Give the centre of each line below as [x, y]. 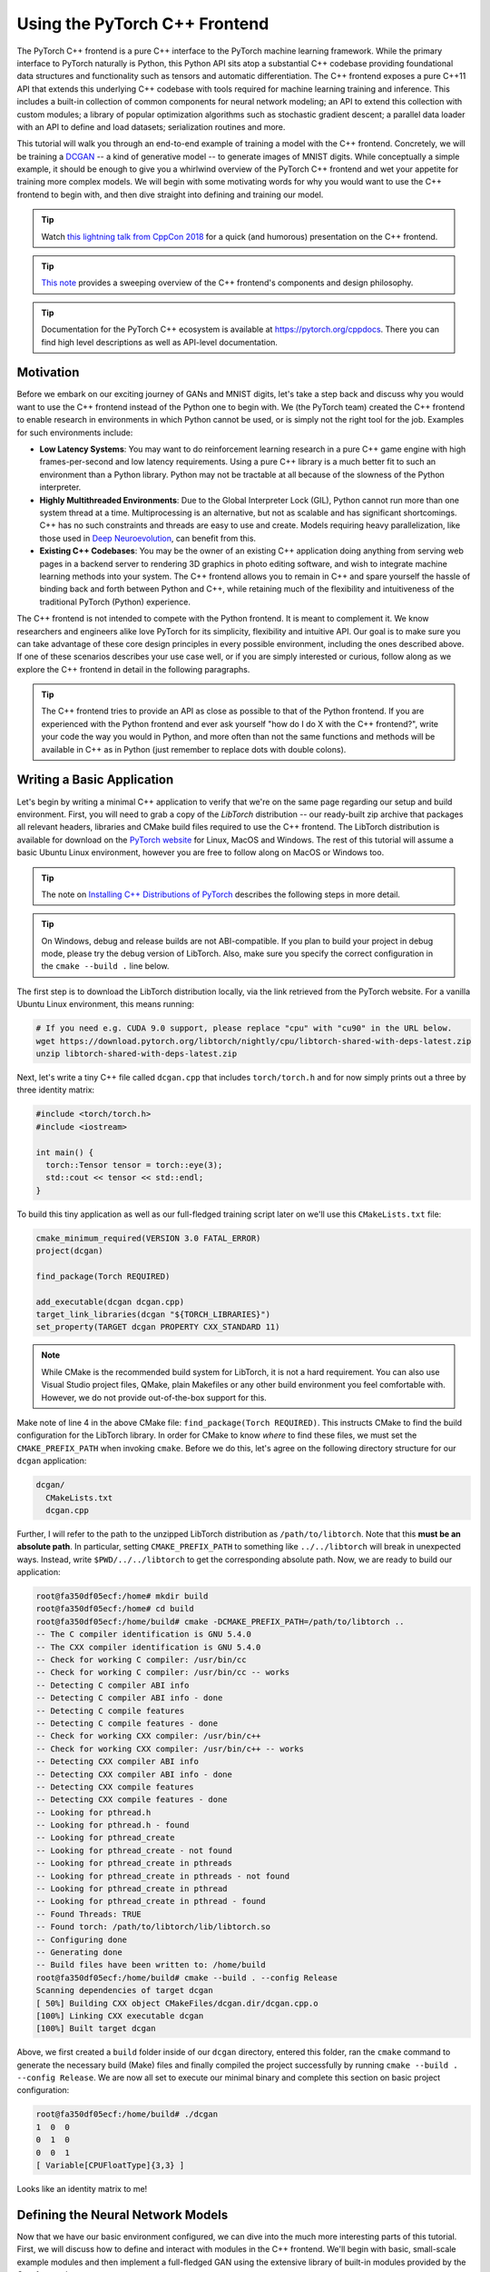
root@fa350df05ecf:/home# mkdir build [122, 1596]
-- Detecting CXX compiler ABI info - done [134, 1774]
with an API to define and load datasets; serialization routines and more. [151, 126]
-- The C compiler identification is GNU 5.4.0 [143, 1634]
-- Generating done [79, 1952]
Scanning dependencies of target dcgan [124, 1991]
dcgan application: [52, 1461]
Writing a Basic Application [95, 780]
